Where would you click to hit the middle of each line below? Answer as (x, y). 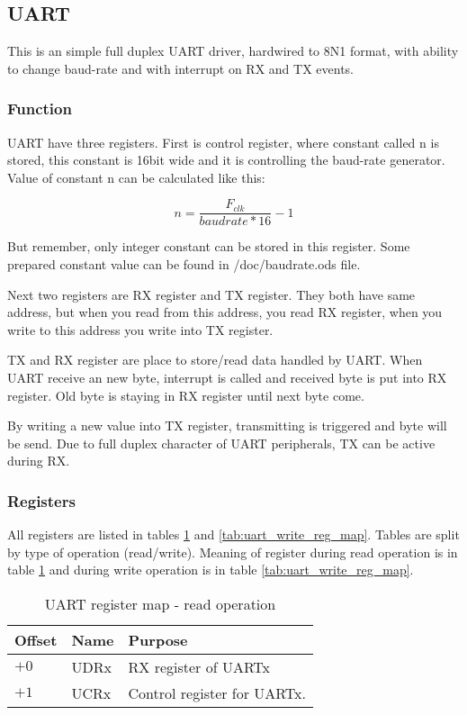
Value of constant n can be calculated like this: (136, 177)
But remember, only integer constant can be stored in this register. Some (209, 246)
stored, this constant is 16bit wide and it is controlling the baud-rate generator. (226, 160)
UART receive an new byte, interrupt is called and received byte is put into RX (227, 378)
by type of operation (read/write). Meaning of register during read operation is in (233, 552)
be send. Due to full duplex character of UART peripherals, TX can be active (221, 443)
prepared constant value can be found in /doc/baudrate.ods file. (184, 264)
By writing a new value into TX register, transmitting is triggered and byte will (227, 425)
